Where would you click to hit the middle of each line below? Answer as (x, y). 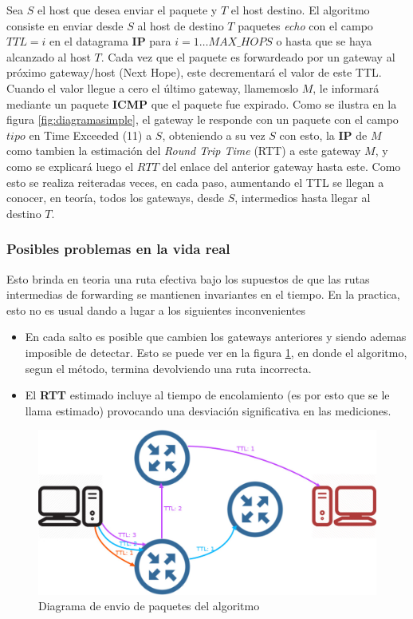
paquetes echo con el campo (305, 25)
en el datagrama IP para (110, 41)
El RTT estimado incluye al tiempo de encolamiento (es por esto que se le (207, 395)
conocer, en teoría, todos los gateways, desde (115, 198)
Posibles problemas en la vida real (118, 249)
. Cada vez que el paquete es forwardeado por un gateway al (248, 56)
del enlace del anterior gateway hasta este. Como (281, 166)
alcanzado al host (49, 56)
